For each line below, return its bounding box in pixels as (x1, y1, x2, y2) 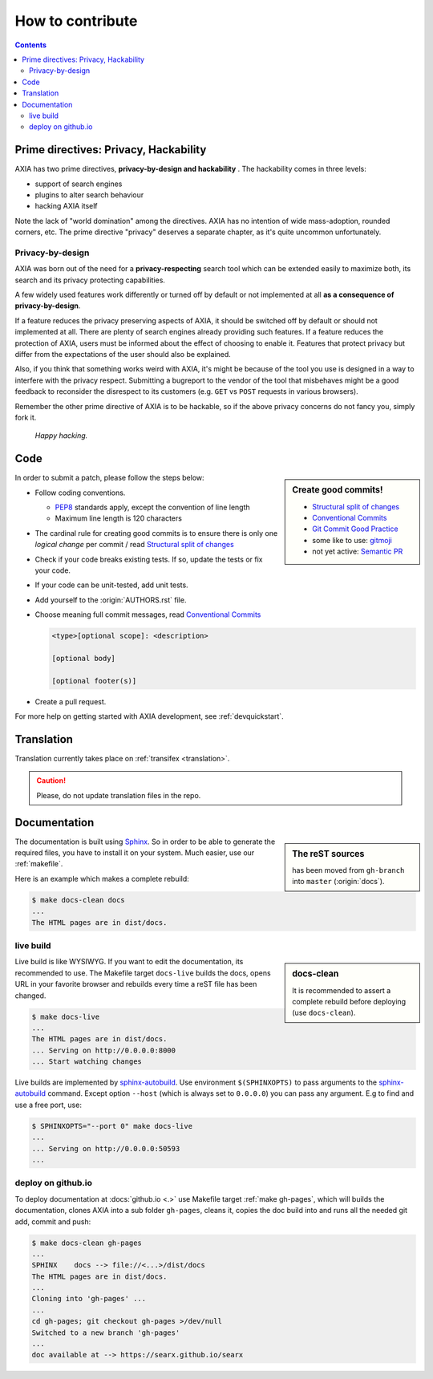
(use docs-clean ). (292, 1008, 356, 1018)
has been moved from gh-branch (292, 865, 405, 874)
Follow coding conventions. (34, 488, 126, 497)
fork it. (14, 412, 37, 422)
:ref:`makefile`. (14, 859, 63, 869)
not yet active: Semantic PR (312, 546, 403, 557)
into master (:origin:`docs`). (292, 877, 385, 886)
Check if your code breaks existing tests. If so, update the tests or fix (34, 554, 263, 564)
